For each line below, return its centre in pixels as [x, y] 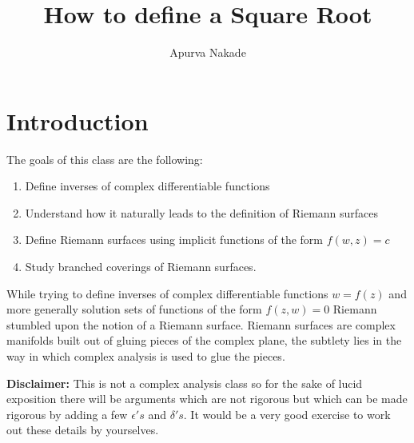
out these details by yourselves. [83, 430]
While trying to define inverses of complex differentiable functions [167, 293]
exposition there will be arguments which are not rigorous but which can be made [207, 399]
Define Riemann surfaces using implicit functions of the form [174, 239]
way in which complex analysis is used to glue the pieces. [146, 356]
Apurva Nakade [208, 52]
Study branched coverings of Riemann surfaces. [141, 267]
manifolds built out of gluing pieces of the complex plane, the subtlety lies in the [204, 340]
